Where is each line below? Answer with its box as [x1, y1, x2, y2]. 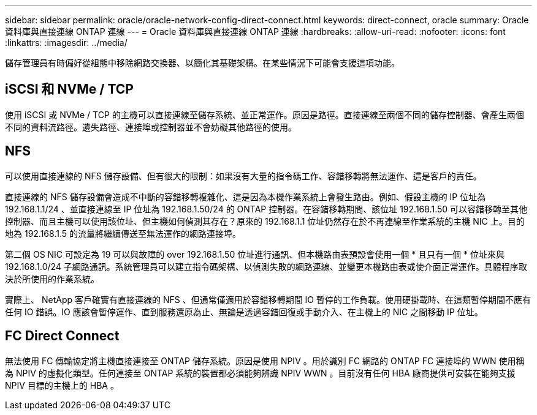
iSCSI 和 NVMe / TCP [5, 81, 134, 97]
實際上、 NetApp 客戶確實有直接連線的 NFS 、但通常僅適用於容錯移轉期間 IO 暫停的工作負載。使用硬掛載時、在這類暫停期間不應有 [5, 294, 531, 305]
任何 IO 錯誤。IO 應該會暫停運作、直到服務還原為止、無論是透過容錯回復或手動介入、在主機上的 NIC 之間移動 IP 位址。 [5, 306, 483, 317]
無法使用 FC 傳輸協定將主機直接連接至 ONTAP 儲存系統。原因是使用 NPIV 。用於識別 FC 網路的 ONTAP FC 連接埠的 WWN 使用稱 [5, 355, 525, 366]
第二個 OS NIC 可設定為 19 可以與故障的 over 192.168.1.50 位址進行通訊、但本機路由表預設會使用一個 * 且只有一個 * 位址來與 [5, 249, 505, 260]
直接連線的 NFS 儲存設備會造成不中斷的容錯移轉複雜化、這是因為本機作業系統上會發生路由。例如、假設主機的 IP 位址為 [5, 191, 486, 202]
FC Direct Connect [5, 328, 120, 344]
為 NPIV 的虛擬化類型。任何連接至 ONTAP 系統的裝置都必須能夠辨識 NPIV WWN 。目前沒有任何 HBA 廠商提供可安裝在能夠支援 [5, 367, 516, 378]
